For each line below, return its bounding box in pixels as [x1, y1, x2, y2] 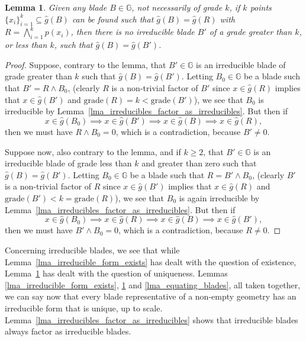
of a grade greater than [209, 25, 292, 38]
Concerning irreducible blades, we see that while [5, 243, 180, 256]
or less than [5, 38, 47, 51]
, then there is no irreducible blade [70, 25, 195, 38]
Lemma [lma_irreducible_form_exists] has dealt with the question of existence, [5, 255, 297, 268]
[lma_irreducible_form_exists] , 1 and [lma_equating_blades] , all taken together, [5, 278, 301, 291]
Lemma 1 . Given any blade [5, 1, 107, 13]
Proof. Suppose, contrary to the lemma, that [5, 58, 166, 70]
